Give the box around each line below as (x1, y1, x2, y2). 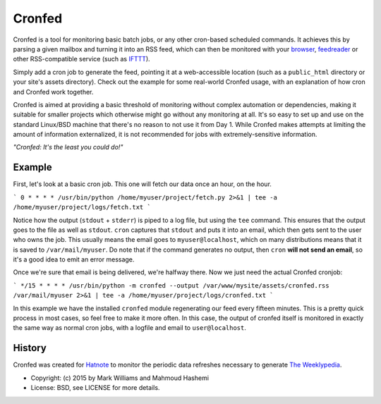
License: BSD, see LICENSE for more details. (30, 384, 160, 392)
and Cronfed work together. (13, 87, 94, 96)
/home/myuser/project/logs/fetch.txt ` (13, 203, 151, 212)
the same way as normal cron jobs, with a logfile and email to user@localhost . (13, 324, 247, 332)
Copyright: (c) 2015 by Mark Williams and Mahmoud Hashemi (30, 374, 210, 382)
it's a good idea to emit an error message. (13, 255, 135, 264)
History (13, 342, 47, 354)
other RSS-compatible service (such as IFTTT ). (13, 55, 151, 63)
